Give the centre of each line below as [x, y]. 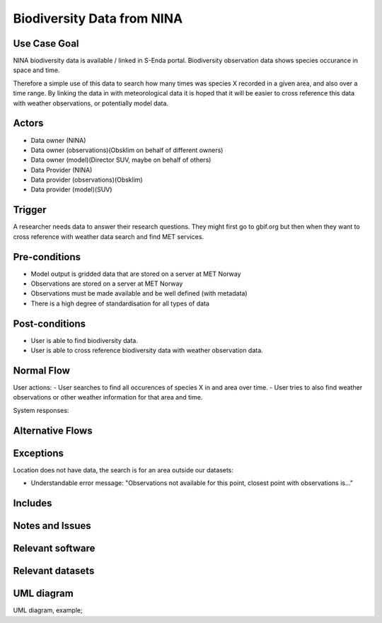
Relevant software [54, 548]
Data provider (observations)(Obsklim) [87, 180]
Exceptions [38, 453]
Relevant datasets [54, 571]
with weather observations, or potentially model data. [91, 103]
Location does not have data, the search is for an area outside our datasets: [123, 470]
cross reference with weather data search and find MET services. [109, 236]
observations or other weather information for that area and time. [108, 397]
